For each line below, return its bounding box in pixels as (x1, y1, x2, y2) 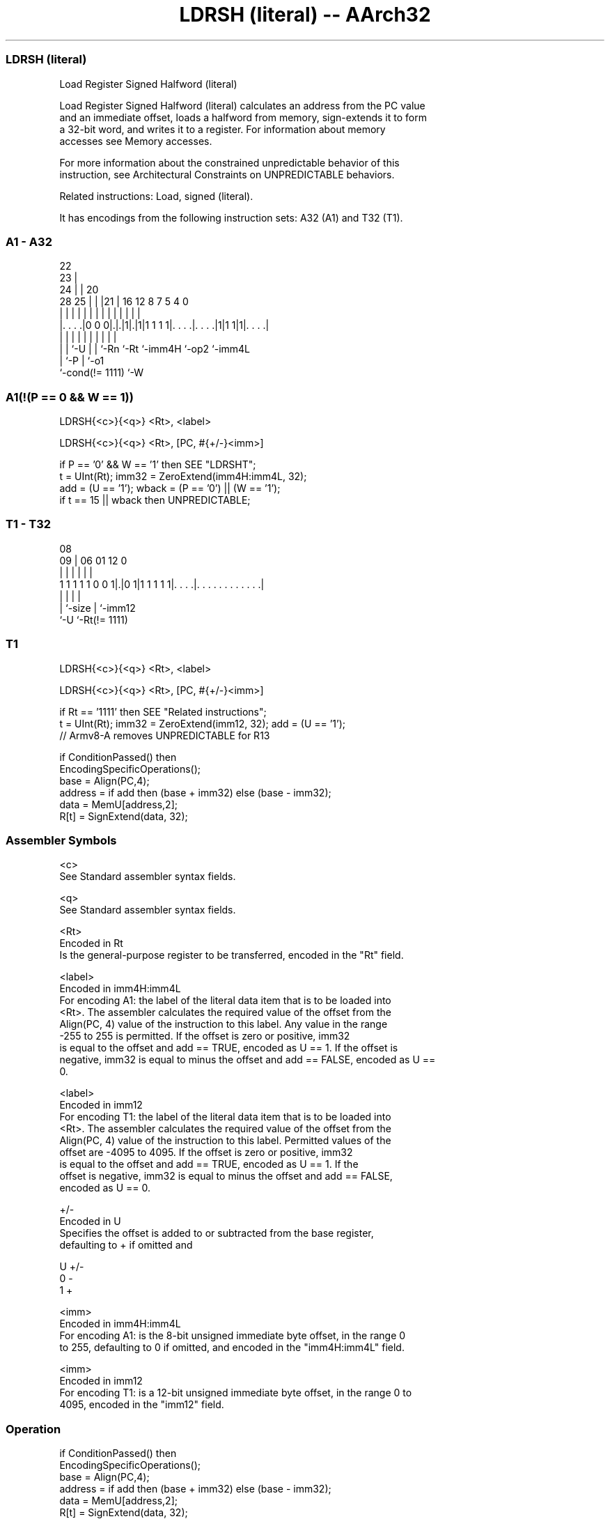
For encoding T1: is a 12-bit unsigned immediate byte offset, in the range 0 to (59, 1387, 412, 1399)
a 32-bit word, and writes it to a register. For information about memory (59, 123, 386, 135)
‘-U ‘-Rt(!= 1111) (59, 613, 128, 626)
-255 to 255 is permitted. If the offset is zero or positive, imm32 (59, 1030, 350, 1042)
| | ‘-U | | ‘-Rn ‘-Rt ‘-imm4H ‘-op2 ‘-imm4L (59, 343, 251, 355)
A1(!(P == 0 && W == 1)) (6, 390, 134, 404)
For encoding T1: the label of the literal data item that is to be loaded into (59, 1111, 391, 1123)
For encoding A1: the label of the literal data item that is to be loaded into (59, 994, 391, 1007)
